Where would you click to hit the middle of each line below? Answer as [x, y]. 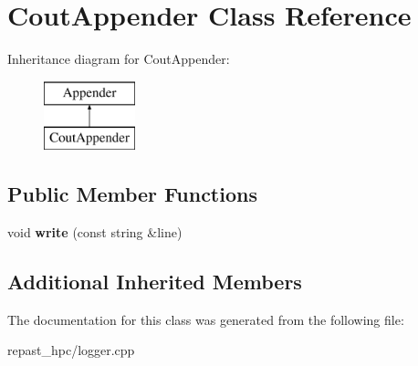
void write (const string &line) [95, 232]
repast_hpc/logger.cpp [71, 350]
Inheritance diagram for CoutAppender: [119, 59]
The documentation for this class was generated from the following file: [206, 319]
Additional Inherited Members [155, 282]
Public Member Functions [132, 194]
